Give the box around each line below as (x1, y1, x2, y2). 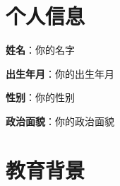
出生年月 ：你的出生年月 (6, 66, 114, 81)
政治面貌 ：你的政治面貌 (6, 113, 114, 128)
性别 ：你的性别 (6, 90, 75, 105)
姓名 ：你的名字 (6, 42, 75, 57)
